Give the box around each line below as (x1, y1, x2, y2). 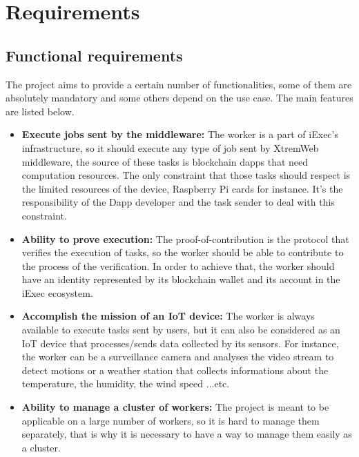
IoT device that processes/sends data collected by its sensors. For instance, (21, 336, 339, 350)
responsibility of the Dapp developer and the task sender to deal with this (21, 195, 335, 209)
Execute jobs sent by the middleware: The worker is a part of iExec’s (21, 127, 338, 142)
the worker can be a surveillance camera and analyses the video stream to (21, 349, 334, 364)
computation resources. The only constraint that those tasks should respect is (21, 168, 351, 182)
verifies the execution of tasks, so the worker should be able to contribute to (21, 245, 344, 260)
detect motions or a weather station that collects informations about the (21, 362, 329, 377)
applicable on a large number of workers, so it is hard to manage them (21, 413, 320, 427)
